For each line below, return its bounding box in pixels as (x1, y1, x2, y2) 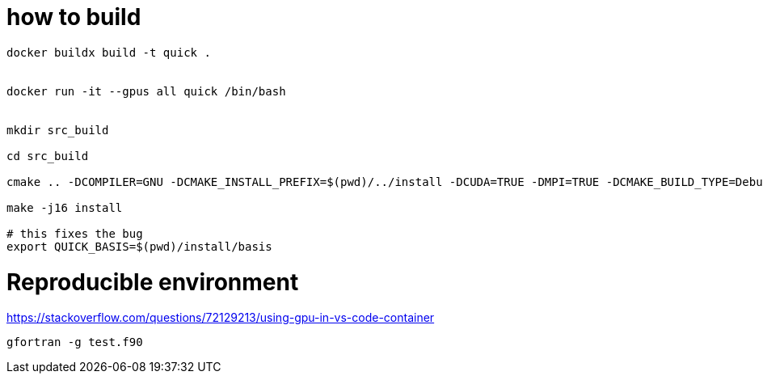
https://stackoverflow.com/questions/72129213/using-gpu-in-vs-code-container (6, 310, 435, 325)
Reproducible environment (6, 268, 299, 296)
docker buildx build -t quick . (6, 45, 211, 59)
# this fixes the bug (6, 226, 143, 240)
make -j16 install (6, 201, 123, 214)
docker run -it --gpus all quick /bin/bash (6, 84, 286, 98)
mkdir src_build (6, 123, 109, 137)
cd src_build (6, 149, 89, 163)
